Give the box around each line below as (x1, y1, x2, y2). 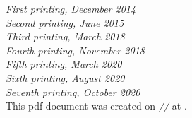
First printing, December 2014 (6, 1, 136, 16)
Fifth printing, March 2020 (6, 57, 122, 71)
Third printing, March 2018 (6, 29, 125, 44)
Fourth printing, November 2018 (6, 42, 145, 57)
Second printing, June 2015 (6, 15, 124, 30)
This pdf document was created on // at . (6, 98, 187, 113)
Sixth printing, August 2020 (6, 70, 125, 85)
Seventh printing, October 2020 (6, 84, 140, 99)
